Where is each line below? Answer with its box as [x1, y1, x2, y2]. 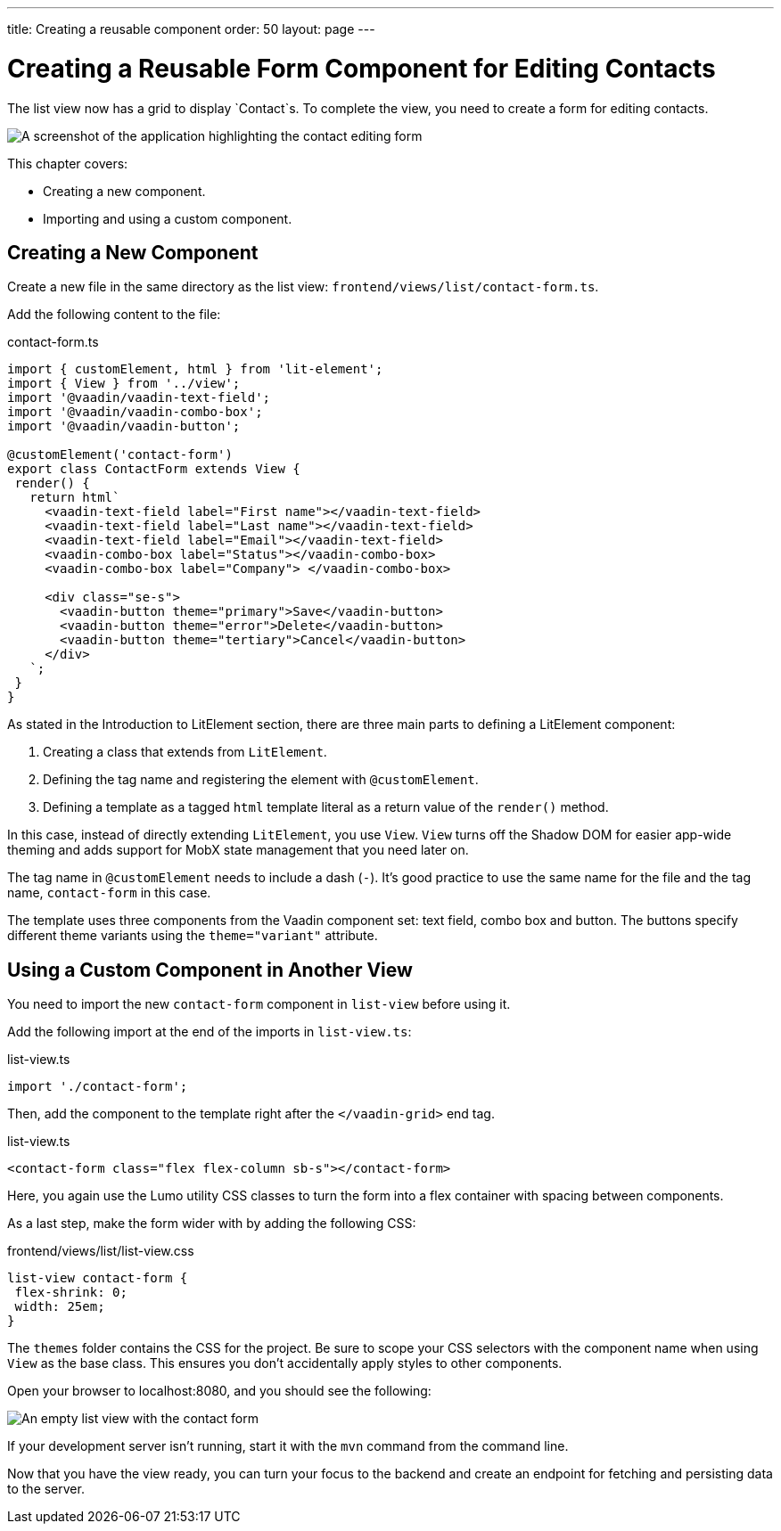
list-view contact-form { [7, 1271, 188, 1286]
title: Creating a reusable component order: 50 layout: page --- [7, 21, 375, 37]
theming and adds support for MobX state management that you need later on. [7, 842, 469, 858]
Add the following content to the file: [7, 307, 221, 323]
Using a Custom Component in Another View [7, 958, 413, 981]
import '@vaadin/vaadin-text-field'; [7, 390, 271, 405]
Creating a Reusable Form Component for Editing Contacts [7, 53, 716, 84]
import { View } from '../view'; [7, 376, 241, 391]
